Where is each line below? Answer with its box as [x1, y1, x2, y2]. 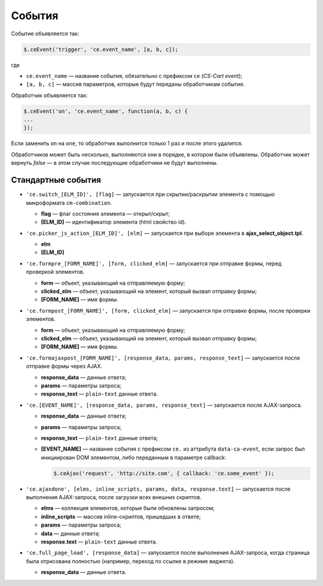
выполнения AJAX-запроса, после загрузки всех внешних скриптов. [26, 494, 202, 501]
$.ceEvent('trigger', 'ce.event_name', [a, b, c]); [23, 46, 179, 53]
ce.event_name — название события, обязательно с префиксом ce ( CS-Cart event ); [26, 72, 242, 79]
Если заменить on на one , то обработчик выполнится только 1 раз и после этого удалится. [11, 140, 243, 147]
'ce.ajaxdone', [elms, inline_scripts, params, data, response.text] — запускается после [26, 485, 291, 493]
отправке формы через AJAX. [26, 363, 103, 370]
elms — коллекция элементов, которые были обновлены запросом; [41, 505, 215, 512]
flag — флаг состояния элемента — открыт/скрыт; [41, 210, 170, 217]
